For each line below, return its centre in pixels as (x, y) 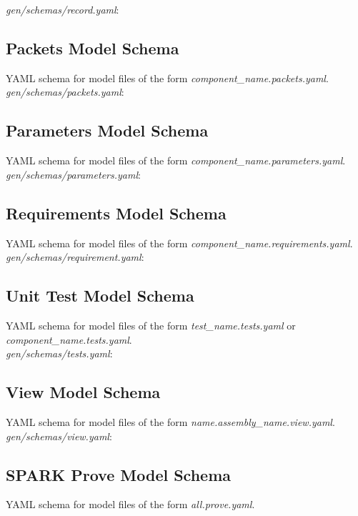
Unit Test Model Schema (100, 296)
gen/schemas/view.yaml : (59, 436)
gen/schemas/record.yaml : (63, 9)
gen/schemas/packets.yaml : (65, 92)
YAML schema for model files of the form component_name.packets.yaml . (167, 78)
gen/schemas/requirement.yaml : (75, 257)
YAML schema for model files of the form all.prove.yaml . (130, 504)
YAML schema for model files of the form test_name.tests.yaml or (151, 325)
